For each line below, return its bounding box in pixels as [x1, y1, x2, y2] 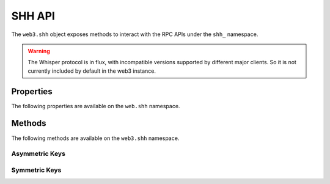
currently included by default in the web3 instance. [28, 67, 156, 75]
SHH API [11, 9, 55, 23]
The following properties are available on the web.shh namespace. [11, 102, 180, 109]
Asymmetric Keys [11, 150, 65, 158]
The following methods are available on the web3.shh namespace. [11, 134, 180, 142]
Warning [28, 47, 50, 54]
